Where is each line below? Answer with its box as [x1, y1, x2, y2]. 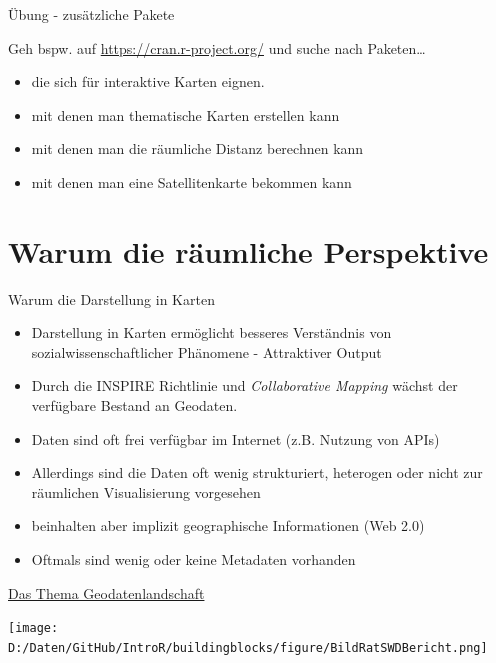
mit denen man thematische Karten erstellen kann [31, 104, 340, 125]
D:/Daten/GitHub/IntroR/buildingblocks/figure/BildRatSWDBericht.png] [8, 640, 488, 655]
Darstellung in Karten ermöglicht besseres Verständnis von [31, 322, 392, 343]
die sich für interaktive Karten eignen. [31, 71, 265, 92]
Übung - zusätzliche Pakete [8, 4, 175, 24]
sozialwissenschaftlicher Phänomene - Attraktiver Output [31, 341, 382, 362]
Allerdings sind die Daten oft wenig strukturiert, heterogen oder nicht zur [31, 462, 483, 483]
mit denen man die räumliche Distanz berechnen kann [31, 138, 364, 159]
